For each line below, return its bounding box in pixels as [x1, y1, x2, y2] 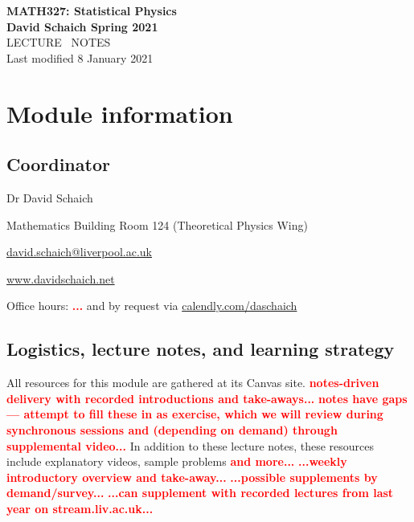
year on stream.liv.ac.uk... [6, 500, 154, 516]
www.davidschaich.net [6, 270, 115, 287]
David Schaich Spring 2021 [6, 18, 158, 35]
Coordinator [6, 152, 110, 177]
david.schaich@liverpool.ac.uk [6, 243, 152, 260]
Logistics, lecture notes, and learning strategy [6, 336, 395, 361]
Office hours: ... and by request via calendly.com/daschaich [6, 297, 297, 314]
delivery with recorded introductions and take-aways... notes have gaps [6, 389, 408, 406]
